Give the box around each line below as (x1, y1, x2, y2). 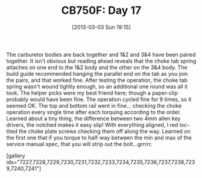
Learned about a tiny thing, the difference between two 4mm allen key (6, 115, 181, 122)
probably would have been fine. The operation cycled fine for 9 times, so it (6, 96, 192, 103)
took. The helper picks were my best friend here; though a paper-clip (6, 89, 178, 96)
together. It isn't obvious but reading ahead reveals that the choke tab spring (6, 57, 197, 64)
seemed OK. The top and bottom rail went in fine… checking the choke (6, 102, 182, 109)
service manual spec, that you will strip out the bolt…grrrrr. (6, 140, 153, 147)
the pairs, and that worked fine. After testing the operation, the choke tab (6, 76, 188, 84)
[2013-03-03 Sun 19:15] (72, 23, 131, 31)
